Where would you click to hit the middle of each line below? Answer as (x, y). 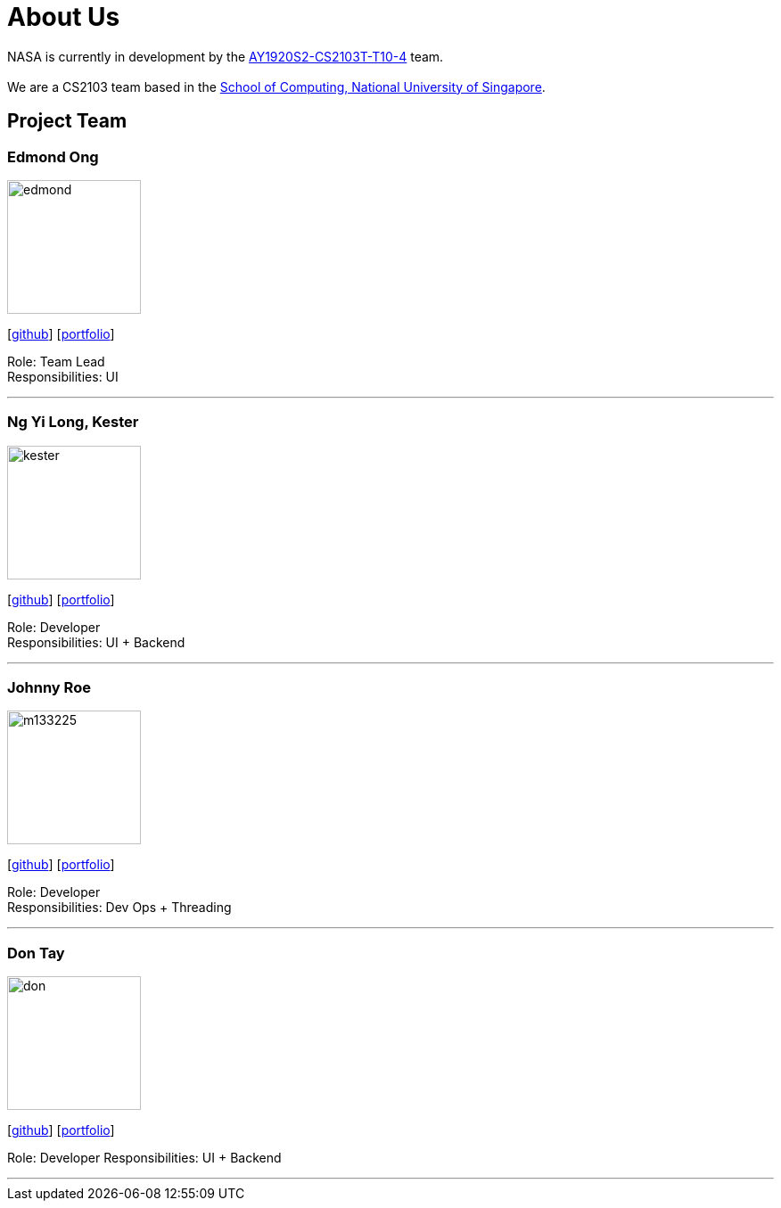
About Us (64, 17)
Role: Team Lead (56, 361)
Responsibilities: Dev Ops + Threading (119, 908)
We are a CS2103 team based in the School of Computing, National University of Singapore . (276, 86)
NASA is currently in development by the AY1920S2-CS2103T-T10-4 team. (226, 56)
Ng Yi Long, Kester (73, 422)
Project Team (67, 121)
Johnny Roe (49, 688)
